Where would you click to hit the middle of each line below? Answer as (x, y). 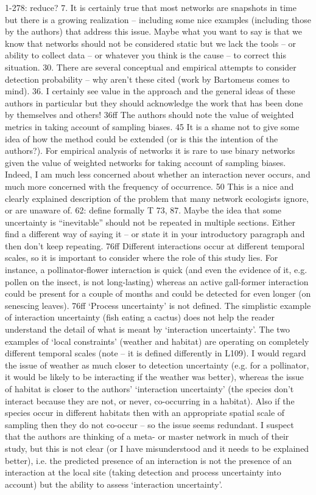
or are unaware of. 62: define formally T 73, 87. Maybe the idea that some (143, 210)
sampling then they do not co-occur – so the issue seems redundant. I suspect (149, 424)
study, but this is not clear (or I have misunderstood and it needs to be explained (157, 448)
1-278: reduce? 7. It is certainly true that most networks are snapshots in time (151, 7)
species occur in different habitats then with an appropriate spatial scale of (145, 413)
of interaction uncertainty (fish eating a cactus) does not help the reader (140, 317)
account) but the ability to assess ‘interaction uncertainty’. (114, 484)
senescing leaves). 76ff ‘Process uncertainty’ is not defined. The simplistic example (158, 305)
